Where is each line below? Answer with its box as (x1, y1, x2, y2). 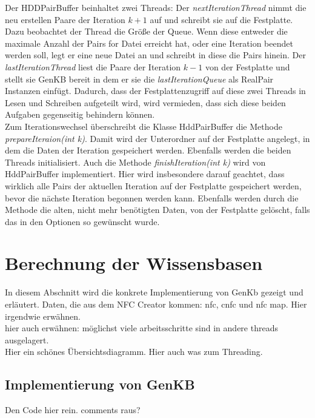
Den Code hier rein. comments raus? (5, 403, 141, 416)
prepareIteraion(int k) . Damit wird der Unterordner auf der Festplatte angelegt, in (5, 132, 310, 144)
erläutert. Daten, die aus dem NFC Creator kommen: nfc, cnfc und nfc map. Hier (5, 298, 307, 310)
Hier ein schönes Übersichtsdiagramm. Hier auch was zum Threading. (5, 345, 263, 358)
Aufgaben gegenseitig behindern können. (5, 108, 155, 121)
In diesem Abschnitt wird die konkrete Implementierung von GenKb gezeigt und (5, 286, 303, 298)
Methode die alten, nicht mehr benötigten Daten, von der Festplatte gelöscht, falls (5, 203, 310, 216)
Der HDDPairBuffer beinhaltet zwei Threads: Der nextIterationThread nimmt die (5, 1, 307, 13)
